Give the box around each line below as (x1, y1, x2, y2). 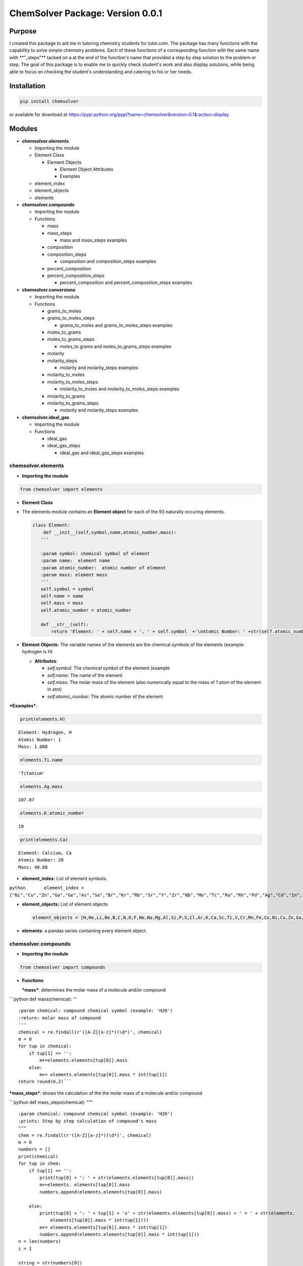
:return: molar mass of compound (18, 1015, 101, 1020)
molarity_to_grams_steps (47, 400, 98, 406)
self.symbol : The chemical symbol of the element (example (47, 665, 170, 671)
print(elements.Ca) (20, 837, 68, 843)
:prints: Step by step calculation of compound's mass (18, 1118, 157, 1124)
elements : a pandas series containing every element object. (22, 928, 147, 934)
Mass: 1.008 (18, 743, 48, 749)
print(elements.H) (20, 717, 66, 722)
